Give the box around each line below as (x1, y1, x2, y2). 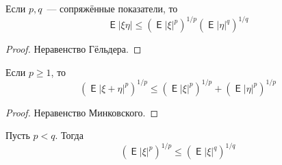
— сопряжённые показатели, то (47, 1, 178, 15)
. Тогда (55, 128, 84, 142)
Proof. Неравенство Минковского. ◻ (5, 105, 159, 119)
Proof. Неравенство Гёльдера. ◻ (5, 42, 142, 56)
